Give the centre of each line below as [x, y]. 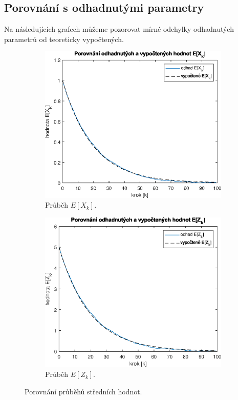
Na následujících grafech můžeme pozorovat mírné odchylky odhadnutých [119, 29]
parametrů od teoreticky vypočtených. [64, 39]
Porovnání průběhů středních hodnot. [83, 391]
